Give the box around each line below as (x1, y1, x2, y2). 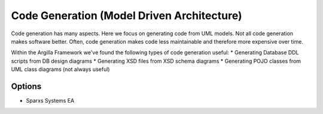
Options (11, 81, 42, 91)
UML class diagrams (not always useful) (11, 66, 110, 73)
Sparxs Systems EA (26, 97, 75, 104)
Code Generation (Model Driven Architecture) (11, 9, 242, 22)
